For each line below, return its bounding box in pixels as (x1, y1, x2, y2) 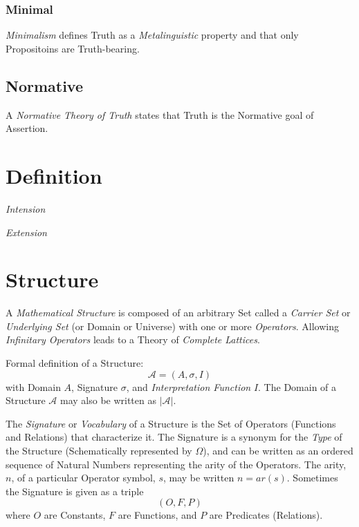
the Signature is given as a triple (6, 483, 144, 498)
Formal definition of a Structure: (6, 356, 144, 370)
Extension (6, 224, 47, 239)
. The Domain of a (258, 379, 337, 394)
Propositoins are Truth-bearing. (6, 41, 140, 55)
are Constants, (44, 508, 106, 522)
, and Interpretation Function (126, 379, 251, 394)
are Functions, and (118, 508, 197, 522)
